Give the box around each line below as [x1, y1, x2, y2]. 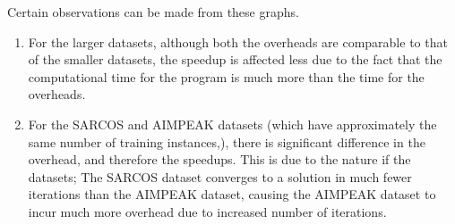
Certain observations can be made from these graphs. [7, 3, 299, 21]
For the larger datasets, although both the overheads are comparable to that [28, 32, 448, 51]
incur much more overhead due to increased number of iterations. [28, 202, 387, 220]
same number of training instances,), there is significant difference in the [28, 132, 425, 151]
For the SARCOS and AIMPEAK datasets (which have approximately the [28, 114, 437, 133]
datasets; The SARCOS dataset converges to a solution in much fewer [28, 167, 412, 186]
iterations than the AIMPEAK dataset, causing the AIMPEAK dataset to [28, 185, 436, 203]
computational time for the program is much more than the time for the [28, 67, 425, 86]
